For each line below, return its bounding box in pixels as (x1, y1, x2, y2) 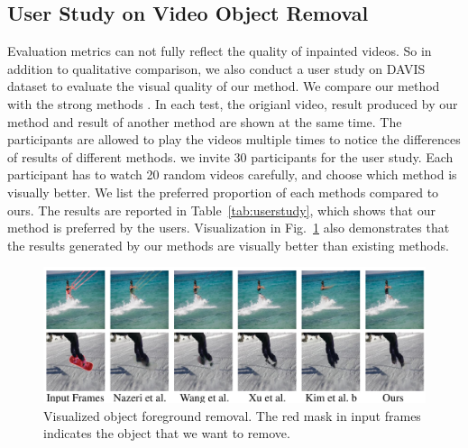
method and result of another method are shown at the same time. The (7, 112, 402, 131)
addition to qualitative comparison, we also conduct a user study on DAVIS (7, 59, 426, 78)
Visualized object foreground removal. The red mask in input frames (43, 406, 421, 425)
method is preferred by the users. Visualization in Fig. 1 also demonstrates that (7, 218, 450, 237)
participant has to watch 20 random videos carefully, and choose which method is (7, 165, 457, 184)
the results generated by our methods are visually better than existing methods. (7, 235, 449, 254)
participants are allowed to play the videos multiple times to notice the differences (7, 130, 461, 149)
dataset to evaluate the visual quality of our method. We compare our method (7, 77, 440, 96)
